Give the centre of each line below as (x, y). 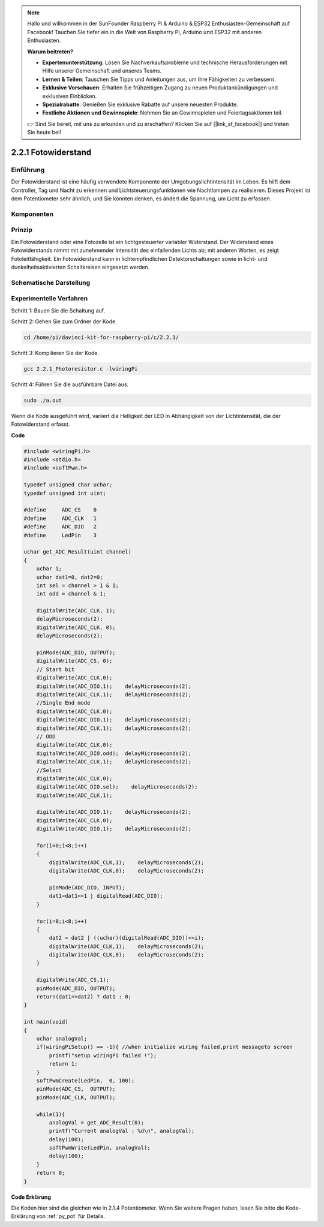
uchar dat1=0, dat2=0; (70, 577)
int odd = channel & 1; (71, 594)
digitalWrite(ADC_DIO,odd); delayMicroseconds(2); (114, 753)
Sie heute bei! (44, 133)
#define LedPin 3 (60, 535)
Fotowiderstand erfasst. (40, 424)
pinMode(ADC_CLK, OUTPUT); (76, 1097)
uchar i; (49, 569)
